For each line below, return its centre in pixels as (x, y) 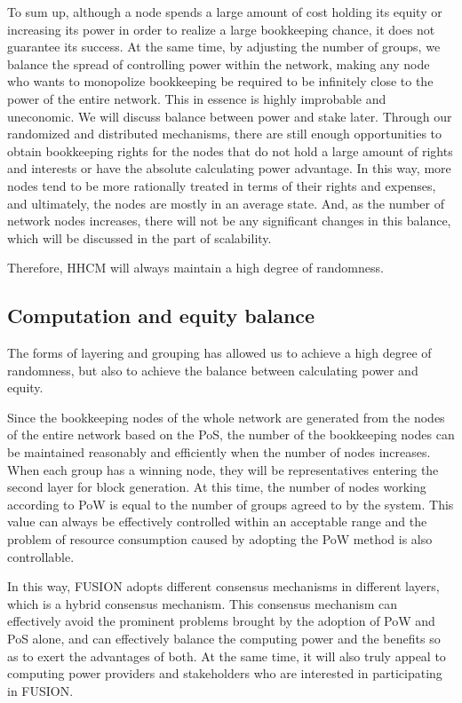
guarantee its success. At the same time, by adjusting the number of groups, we (224, 47)
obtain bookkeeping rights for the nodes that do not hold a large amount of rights (230, 150)
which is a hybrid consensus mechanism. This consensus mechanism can (203, 603)
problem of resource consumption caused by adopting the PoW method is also (220, 539)
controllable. (41, 556)
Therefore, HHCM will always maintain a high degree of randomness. (195, 268)
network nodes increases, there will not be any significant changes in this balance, (229, 221)
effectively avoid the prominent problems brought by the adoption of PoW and (221, 621)
